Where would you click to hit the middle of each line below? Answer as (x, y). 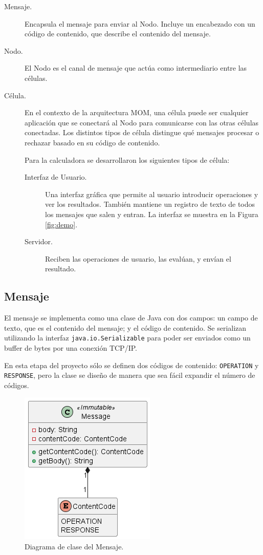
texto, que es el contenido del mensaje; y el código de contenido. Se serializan (125, 327)
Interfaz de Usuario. (56, 177)
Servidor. (39, 241)
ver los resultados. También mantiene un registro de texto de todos (150, 204)
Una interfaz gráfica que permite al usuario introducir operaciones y (152, 194)
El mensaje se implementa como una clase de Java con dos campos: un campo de (131, 318)
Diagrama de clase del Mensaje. (74, 547)
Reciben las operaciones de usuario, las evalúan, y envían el (138, 258)
